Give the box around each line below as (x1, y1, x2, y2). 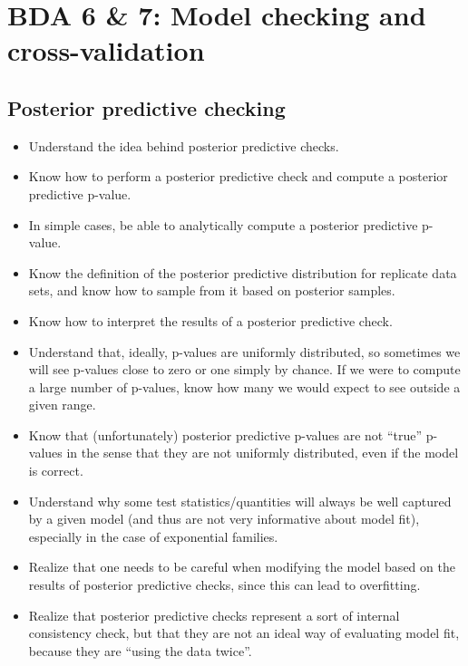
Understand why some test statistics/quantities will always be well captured (28, 491, 452, 510)
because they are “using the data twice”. (28, 641, 252, 660)
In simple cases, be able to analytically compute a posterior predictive (28, 215, 418, 234)
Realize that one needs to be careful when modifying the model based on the (28, 557, 455, 576)
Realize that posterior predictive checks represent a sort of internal (28, 605, 400, 624)
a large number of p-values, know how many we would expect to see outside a (28, 377, 461, 396)
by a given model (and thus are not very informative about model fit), (28, 509, 420, 528)
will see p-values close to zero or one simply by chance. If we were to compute (28, 360, 461, 379)
